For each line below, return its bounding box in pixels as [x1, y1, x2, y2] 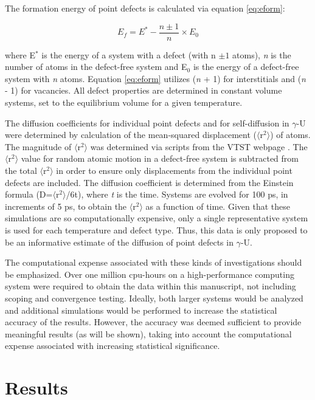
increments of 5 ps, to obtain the [5, 199, 127, 212]
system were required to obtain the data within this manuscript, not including [5, 280, 296, 292]
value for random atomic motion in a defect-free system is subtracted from [21, 152, 299, 165]
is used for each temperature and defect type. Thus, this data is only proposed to [5, 223, 308, 236]
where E [5, 48, 36, 61]
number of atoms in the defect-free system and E [5, 60, 187, 73]
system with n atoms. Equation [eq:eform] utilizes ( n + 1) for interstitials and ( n [5, 72, 306, 84]
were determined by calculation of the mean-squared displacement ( [5, 128, 257, 141]
